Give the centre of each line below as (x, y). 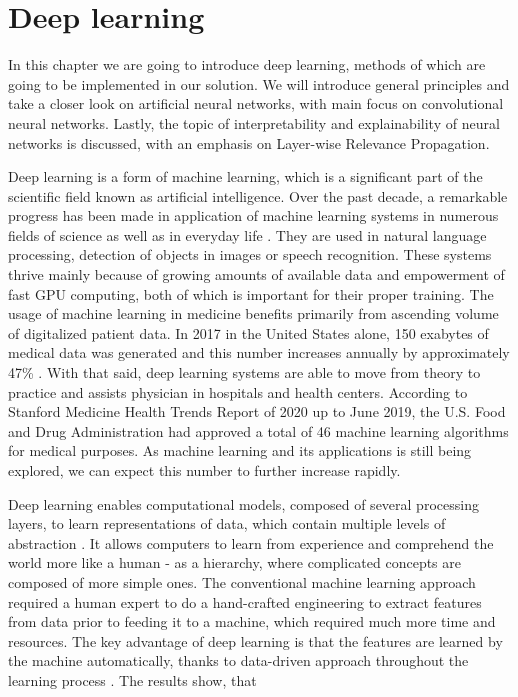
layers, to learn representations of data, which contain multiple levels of (227, 523)
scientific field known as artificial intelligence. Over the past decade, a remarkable (258, 195)
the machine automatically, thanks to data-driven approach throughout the (238, 660)
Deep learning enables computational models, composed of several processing (243, 503)
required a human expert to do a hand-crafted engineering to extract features (245, 601)
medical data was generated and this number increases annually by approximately (259, 352)
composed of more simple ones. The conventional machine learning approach (242, 581)
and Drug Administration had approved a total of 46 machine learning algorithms (258, 430)
